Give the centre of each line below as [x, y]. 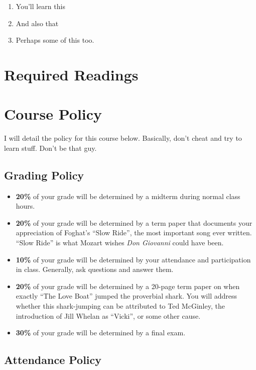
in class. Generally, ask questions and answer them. [95, 269]
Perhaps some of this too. [55, 40]
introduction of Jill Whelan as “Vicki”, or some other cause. [108, 315]
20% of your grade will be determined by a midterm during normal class [128, 196]
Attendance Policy [53, 360]
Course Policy [53, 114]
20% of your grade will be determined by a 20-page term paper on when [128, 286]
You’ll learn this [40, 6]
